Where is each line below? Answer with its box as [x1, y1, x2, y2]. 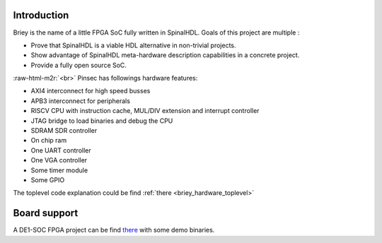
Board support [13, 207, 79, 219]
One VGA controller [30, 156, 88, 165]
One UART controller [30, 146, 91, 155]
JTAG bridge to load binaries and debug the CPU [30, 117, 173, 125]
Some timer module [30, 166, 88, 174]
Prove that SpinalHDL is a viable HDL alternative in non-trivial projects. [30, 41, 236, 49]
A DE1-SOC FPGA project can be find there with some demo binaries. [13, 226, 215, 235]
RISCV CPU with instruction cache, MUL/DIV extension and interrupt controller [30, 107, 260, 115]
